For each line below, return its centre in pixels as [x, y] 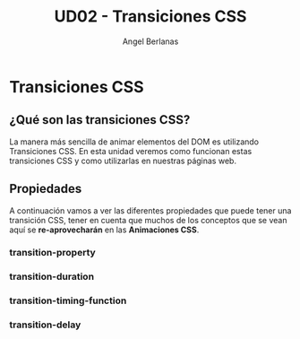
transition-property [52, 253]
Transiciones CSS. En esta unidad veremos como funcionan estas [131, 151]
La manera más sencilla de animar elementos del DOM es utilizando [134, 142]
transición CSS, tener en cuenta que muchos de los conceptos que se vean [148, 220]
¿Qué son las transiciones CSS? [100, 120]
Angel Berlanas [150, 41]
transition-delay [45, 325]
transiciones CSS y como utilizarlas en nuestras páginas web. [123, 161]
